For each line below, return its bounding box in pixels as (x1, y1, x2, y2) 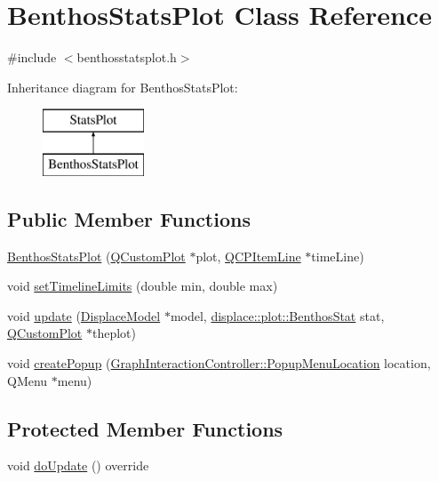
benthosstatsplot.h (76, 48, 177, 67)
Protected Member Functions (7, 414, 283, 442)
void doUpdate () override (7, 456, 149, 475)
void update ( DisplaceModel (7, 306, 161, 325)
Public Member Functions (7, 204, 251, 232)
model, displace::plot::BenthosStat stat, (170, 306, 385, 325)
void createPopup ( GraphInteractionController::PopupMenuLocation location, (7, 354, 431, 373)
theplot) (92, 324, 136, 342)
